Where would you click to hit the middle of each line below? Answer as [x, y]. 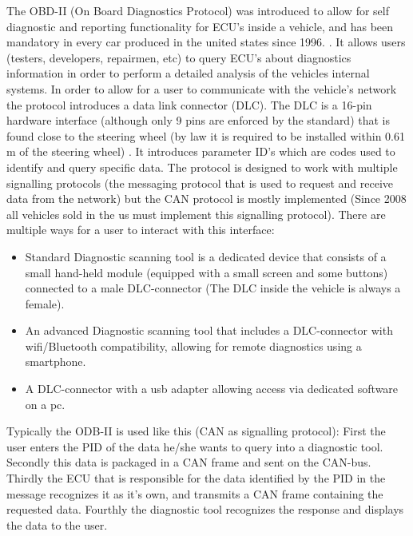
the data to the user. [57, 524]
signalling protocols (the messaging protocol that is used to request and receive [200, 183]
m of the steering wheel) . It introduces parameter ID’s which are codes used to [201, 151]
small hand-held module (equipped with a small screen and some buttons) [206, 272]
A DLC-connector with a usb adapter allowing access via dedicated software [212, 389]
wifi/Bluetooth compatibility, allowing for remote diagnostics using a [193, 345]
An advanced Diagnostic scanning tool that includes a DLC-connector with [209, 330]
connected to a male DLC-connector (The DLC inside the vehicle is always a [213, 288]
